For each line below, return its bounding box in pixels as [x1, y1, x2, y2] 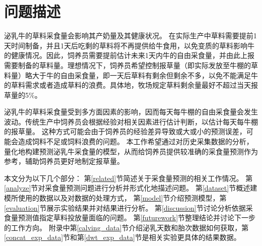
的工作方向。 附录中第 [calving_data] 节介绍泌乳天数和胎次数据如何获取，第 [4, 222, 249, 232]
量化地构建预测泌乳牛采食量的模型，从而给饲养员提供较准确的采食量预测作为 [4, 146, 258, 156]
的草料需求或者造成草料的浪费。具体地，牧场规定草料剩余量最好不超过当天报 [4, 80, 258, 90]
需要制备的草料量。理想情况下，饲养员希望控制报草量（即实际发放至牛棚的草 [4, 59, 258, 70]
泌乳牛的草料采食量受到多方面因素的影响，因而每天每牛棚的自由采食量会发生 [4, 106, 258, 117]
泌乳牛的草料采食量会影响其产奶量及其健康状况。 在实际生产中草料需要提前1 [4, 30, 257, 41]
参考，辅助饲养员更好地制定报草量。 [4, 156, 124, 166]
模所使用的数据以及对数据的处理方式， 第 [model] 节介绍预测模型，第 [4, 193, 227, 203]
